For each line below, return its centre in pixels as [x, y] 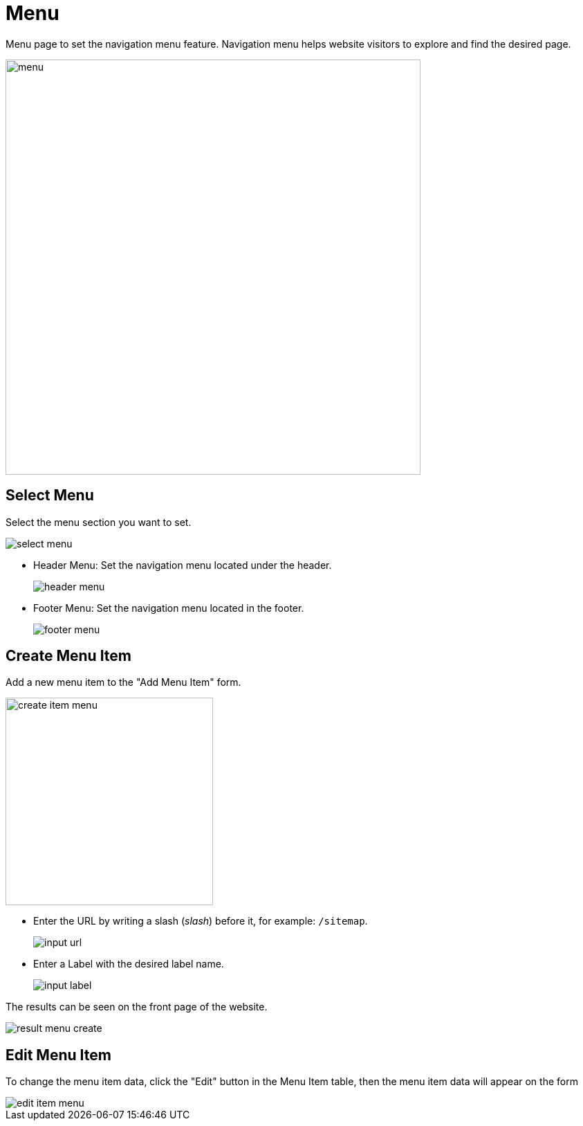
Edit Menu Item [58, 1055]
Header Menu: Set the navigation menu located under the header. [183, 565]
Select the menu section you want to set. [99, 522]
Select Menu [50, 496]
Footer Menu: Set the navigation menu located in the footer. [169, 608]
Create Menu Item [69, 656]
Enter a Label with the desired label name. [129, 964]
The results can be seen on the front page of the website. [137, 1007]
